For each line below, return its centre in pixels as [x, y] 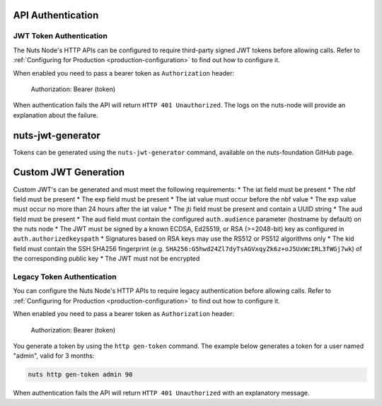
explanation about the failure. [56, 115]
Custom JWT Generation [69, 172]
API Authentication [56, 15]
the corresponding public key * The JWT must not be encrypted [106, 259]
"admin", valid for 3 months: [54, 356]
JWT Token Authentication [60, 36]
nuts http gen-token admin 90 [80, 375]
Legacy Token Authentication [65, 277]
